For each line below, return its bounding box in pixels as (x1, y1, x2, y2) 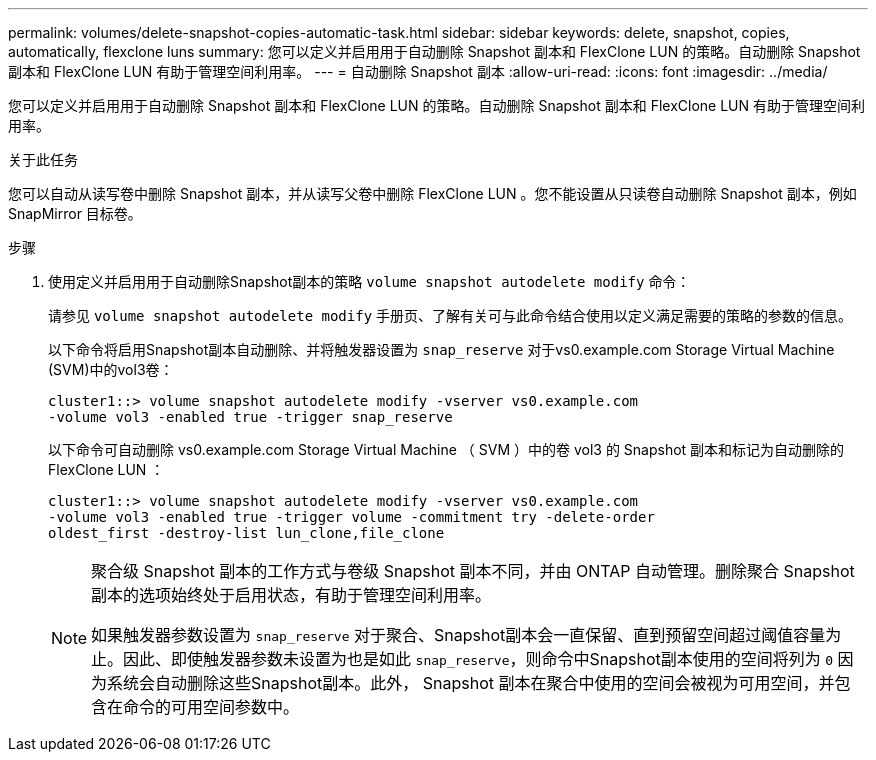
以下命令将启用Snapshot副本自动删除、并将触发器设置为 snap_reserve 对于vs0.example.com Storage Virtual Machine (48, 341, 835, 358)
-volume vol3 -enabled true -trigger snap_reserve (48, 409, 453, 425)
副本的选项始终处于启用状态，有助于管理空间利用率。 (91, 585, 492, 605)
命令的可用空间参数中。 (123, 697, 300, 717)
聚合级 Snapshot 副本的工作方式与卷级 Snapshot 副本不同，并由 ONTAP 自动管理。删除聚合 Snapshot (91, 561, 855, 581)
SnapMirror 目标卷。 (8, 205, 142, 222)
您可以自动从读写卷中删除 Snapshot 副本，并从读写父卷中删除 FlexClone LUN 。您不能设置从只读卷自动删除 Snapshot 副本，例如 (8, 185, 857, 202)
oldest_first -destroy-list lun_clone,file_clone (48, 525, 445, 541)
